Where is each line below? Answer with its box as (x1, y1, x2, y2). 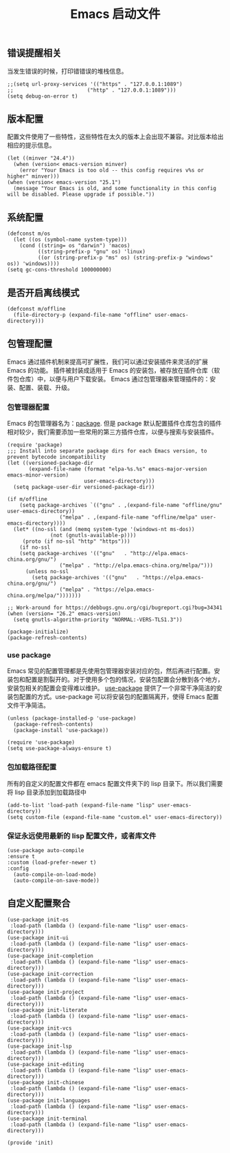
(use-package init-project (7, 988, 84, 995)
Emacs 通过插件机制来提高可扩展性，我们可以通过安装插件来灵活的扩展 (7, 357, 208, 366)
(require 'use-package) (7, 739, 76, 746)
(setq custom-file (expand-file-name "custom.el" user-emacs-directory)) (7, 813, 223, 820)
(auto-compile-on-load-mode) (13, 871, 97, 878)
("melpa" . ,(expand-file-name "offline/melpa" (59, 514, 198, 521)
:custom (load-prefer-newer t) (7, 859, 97, 866)
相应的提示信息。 (7, 141, 56, 149)
